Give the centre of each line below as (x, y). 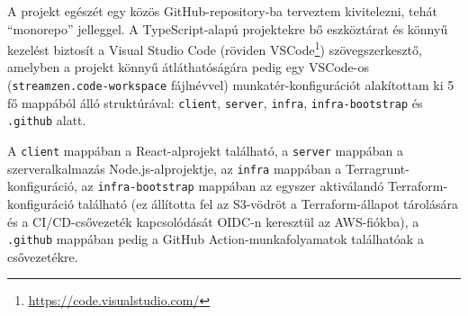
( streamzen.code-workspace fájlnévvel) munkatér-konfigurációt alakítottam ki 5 (231, 85)
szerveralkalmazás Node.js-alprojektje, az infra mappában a (175, 168)
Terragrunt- (378, 168)
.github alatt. (47, 120)
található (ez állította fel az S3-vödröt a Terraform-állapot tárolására (268, 203)
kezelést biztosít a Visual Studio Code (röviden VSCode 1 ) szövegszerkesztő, (215, 48)
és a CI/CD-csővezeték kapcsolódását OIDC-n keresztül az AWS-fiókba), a (213, 221)
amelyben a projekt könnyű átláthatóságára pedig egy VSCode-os (188, 67)
